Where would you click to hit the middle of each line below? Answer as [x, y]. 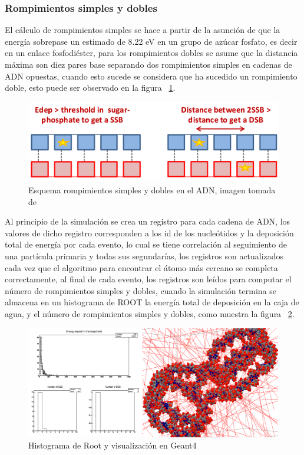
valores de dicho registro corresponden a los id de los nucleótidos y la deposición [149, 233]
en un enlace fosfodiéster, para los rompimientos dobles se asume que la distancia [151, 53]
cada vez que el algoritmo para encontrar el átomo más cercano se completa [141, 267]
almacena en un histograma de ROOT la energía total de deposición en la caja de [152, 302]
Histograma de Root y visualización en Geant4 [113, 445]
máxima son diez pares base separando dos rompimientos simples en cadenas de [148, 64]
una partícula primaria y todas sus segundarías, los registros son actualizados [144, 255]
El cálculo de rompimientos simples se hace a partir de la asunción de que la [143, 30]
